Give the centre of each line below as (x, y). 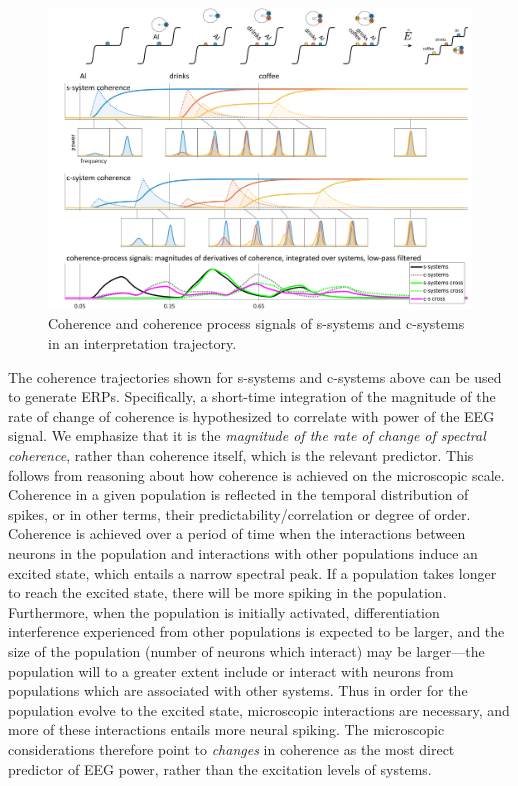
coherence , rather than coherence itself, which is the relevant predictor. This (241, 455)
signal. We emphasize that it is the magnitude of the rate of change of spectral (247, 435)
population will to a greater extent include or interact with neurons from (231, 670)
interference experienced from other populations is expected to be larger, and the (256, 631)
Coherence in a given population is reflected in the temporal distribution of (238, 494)
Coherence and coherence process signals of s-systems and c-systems (256, 323)
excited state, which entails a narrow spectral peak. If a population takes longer (252, 572)
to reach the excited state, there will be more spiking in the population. (227, 592)
